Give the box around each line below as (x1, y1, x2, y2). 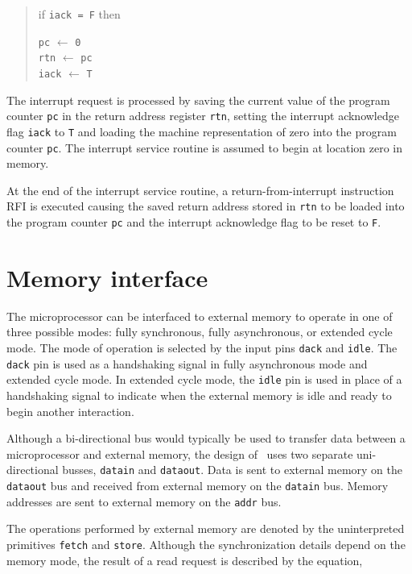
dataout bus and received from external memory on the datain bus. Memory (6, 477, 389, 493)
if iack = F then (38, 6, 121, 22)
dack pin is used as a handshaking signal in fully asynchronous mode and (6, 355, 368, 372)
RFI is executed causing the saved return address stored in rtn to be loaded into (6, 198, 405, 214)
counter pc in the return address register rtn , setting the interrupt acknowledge (6, 107, 399, 124)
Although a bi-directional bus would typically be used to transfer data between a (6, 430, 406, 447)
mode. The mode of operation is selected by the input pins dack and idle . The (6, 339, 398, 356)
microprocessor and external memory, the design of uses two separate (6, 445, 353, 462)
